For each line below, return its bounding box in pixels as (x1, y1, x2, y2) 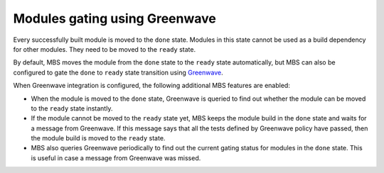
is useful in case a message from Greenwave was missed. (31, 153, 201, 162)
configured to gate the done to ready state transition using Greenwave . (13, 68, 223, 77)
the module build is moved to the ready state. (31, 134, 166, 143)
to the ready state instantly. (31, 104, 113, 113)
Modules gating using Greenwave (13, 11, 216, 26)
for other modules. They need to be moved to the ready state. (13, 45, 196, 53)
